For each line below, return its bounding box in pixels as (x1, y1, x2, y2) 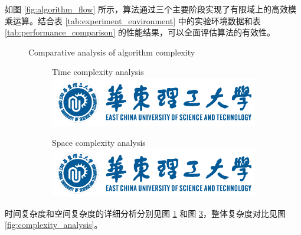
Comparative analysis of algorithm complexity (28, 45, 195, 58)
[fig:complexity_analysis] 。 (5, 218, 103, 231)
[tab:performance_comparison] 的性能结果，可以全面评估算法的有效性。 (5, 26, 275, 38)
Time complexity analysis (52, 66, 144, 78)
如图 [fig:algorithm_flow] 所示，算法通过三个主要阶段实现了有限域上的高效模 (5, 3, 296, 15)
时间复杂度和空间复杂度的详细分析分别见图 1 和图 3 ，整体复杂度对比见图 (5, 207, 286, 219)
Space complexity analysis (52, 136, 146, 148)
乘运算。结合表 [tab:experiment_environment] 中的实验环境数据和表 (5, 14, 261, 27)
